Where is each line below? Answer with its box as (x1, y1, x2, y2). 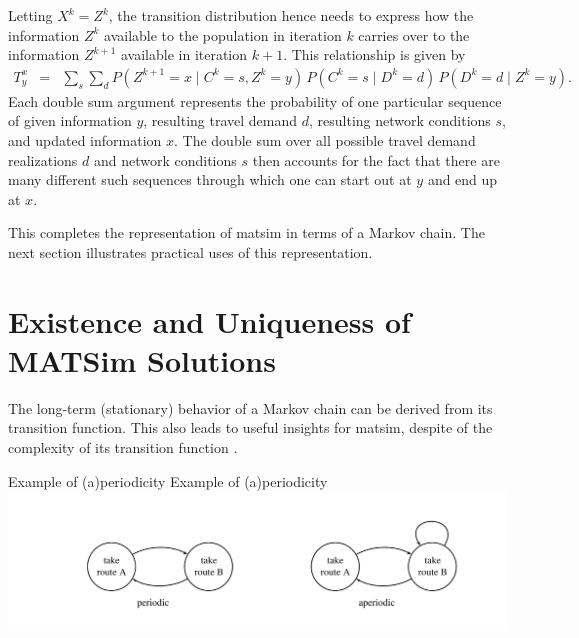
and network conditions (93, 149, 237, 170)
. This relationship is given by (283, 44, 466, 65)
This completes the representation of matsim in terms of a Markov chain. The (8, 222, 485, 243)
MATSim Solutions (8, 339, 276, 380)
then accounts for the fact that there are (252, 149, 500, 170)
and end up (427, 169, 498, 190)
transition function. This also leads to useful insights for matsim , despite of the (8, 417, 493, 438)
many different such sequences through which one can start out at (8, 169, 412, 190)
